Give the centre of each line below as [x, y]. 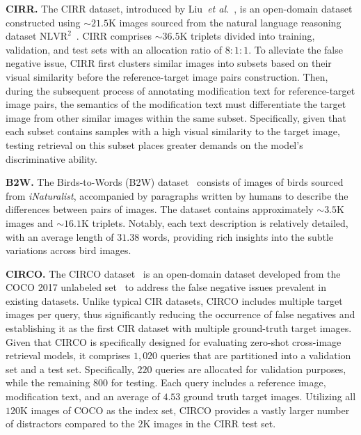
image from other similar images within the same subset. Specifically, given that [176, 117]
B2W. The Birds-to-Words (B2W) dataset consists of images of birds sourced [175, 182]
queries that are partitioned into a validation [256, 355]
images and [30, 222]
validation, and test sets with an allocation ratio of [114, 49]
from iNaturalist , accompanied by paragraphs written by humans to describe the [177, 195]
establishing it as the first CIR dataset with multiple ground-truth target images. [179, 328]
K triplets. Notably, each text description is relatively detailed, [215, 222]
